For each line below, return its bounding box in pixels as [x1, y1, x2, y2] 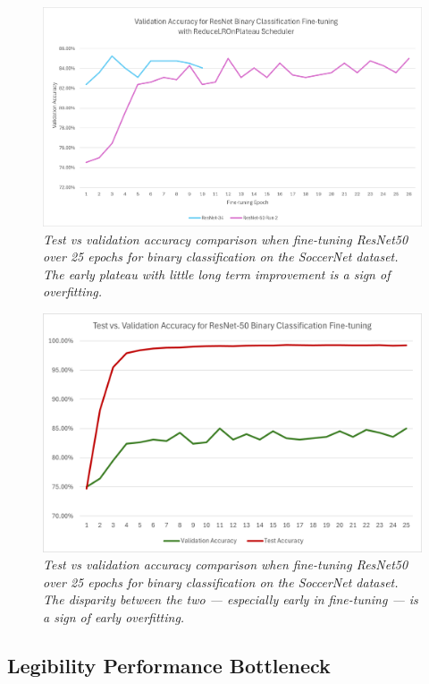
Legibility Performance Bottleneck [7, 651, 331, 679]
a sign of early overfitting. [43, 607, 185, 626]
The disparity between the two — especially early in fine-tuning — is [43, 590, 418, 609]
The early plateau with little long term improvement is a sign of [43, 264, 391, 283]
